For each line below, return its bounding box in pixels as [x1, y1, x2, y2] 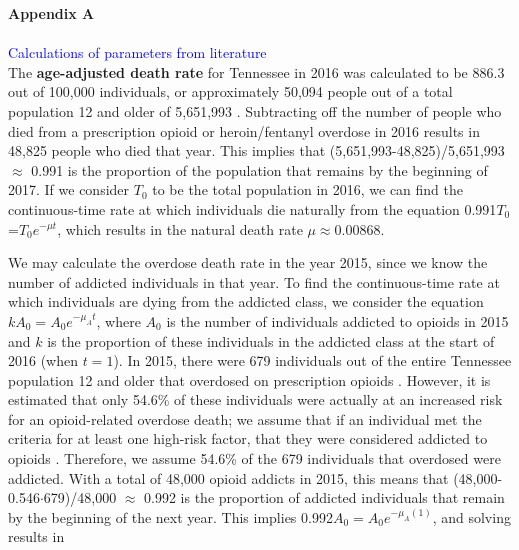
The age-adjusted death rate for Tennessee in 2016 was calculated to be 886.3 [8, 61, 505, 82]
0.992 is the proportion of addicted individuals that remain [144, 487, 505, 508]
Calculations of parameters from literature [8, 42, 267, 63]
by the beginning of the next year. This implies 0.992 [8, 506, 333, 527]
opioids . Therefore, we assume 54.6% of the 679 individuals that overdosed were [8, 448, 501, 469]
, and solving [432, 506, 511, 527]
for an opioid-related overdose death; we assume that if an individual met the [8, 408, 482, 429]
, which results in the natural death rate [57, 218, 303, 239]
